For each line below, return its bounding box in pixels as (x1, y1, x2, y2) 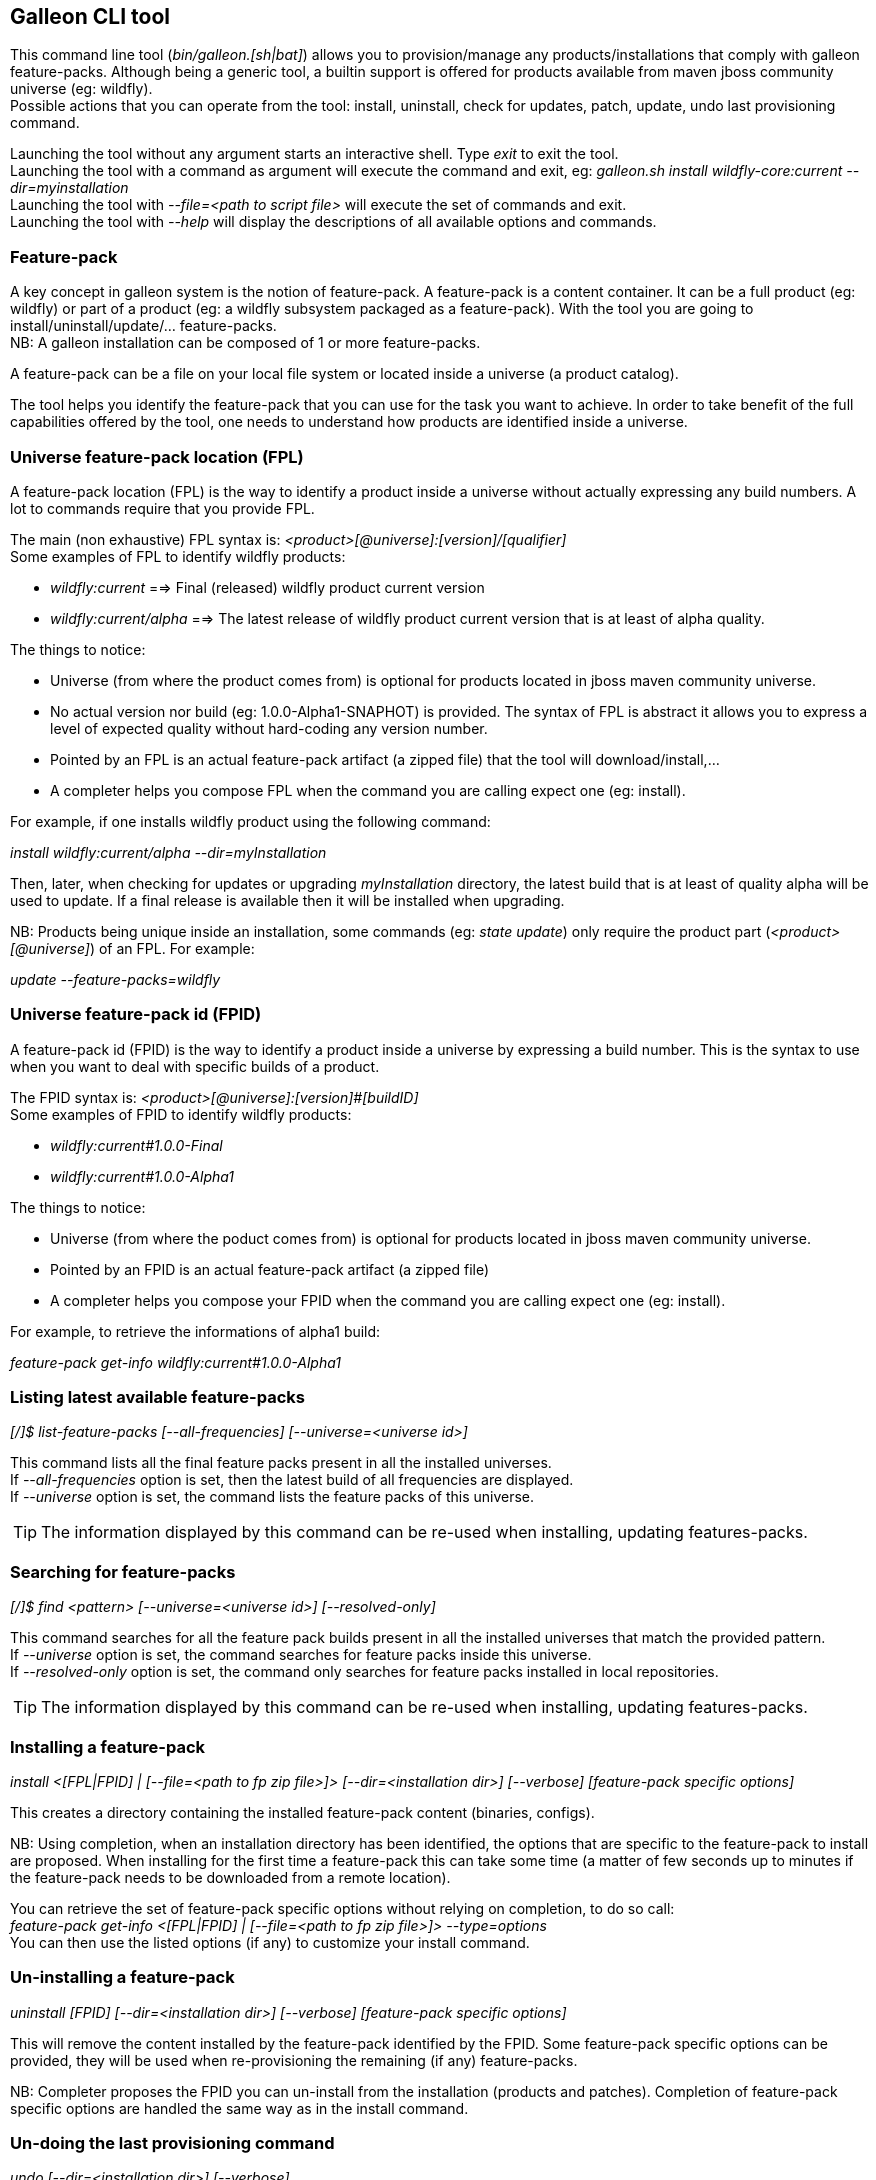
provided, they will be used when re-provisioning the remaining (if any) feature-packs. (10, 2051, 578, 2069)
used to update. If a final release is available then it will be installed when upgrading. (10, 891, 565, 909)
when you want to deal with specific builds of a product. (10, 1057, 380, 1075)
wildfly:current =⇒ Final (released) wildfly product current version (50, 578, 485, 596)
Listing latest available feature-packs (10, 1387, 305, 1408)
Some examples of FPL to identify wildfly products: (10, 547, 346, 565)
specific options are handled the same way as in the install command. (10, 2099, 469, 2117)
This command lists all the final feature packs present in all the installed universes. (10, 1454, 552, 1472)
